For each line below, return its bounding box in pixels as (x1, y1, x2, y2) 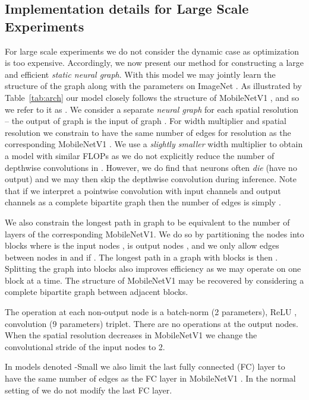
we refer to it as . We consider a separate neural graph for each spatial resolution (5, 103, 299, 115)
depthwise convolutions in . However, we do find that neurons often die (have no (5, 161, 297, 173)
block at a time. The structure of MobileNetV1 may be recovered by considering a (5, 274, 304, 286)
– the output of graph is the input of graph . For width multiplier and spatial (5, 115, 286, 127)
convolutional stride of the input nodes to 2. (5, 340, 165, 353)
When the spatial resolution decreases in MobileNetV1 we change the (5, 329, 257, 341)
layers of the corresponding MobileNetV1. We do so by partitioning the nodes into (5, 227, 304, 240)
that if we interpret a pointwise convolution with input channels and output (5, 184, 281, 196)
